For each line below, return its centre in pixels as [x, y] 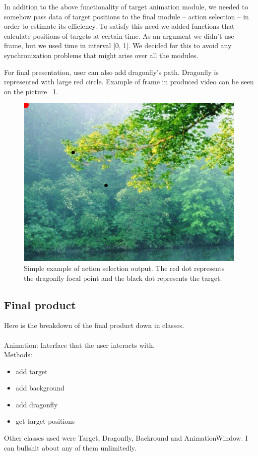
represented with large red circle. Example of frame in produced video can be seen [129, 82]
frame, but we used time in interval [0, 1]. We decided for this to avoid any [118, 45]
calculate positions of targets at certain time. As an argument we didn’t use [119, 35]
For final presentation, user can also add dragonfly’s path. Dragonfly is [111, 72]
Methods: [18, 355]
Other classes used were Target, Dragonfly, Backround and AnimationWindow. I [126, 438]
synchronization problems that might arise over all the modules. [101, 55]
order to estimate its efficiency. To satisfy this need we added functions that [119, 26]
